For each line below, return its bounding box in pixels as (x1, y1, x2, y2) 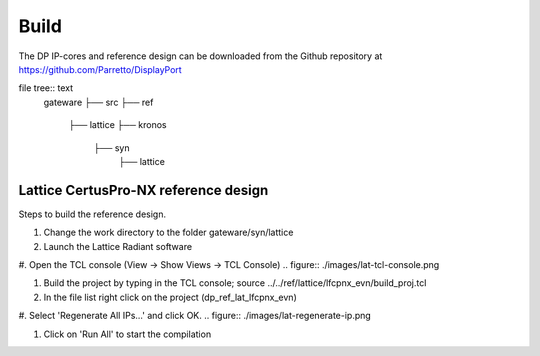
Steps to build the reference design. (18, 208, 167, 220)
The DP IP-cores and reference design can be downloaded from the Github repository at (18, 50, 383, 62)
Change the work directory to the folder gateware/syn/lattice (43, 226, 294, 239)
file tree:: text (18, 82, 74, 94)
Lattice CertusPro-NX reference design (18, 181, 269, 199)
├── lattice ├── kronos (68, 119, 167, 131)
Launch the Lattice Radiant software (43, 240, 193, 252)
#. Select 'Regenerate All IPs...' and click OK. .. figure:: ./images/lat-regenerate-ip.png (18, 310, 372, 322)
